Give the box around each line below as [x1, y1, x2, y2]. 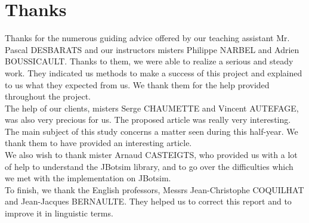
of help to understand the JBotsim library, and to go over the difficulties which [5, 160, 293, 172]
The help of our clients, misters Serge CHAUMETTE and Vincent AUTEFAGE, [5, 101, 299, 114]
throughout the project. [5, 90, 91, 103]
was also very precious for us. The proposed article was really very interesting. [5, 113, 291, 126]
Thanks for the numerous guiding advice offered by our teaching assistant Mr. [5, 32, 290, 44]
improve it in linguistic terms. [5, 207, 113, 219]
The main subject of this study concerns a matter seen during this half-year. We [5, 125, 298, 137]
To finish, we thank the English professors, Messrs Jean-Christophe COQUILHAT [5, 183, 304, 196]
